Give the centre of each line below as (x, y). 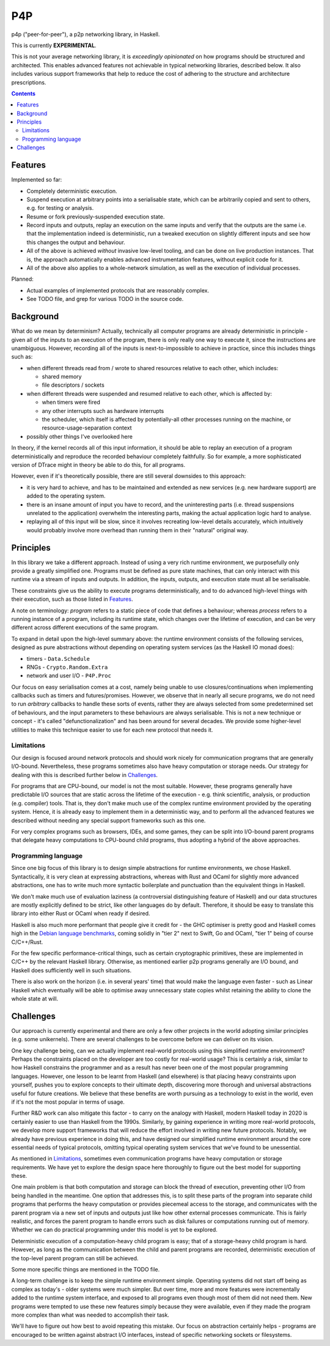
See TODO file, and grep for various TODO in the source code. (105, 299)
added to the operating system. (66, 496)
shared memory (62, 377)
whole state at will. (35, 998)
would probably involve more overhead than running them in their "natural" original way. (137, 530)
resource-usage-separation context (87, 428)
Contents (24, 93)
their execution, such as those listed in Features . (72, 599)
